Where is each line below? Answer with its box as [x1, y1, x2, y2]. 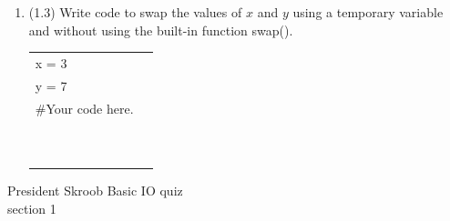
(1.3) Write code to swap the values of [28, 3, 242, 21]
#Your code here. [35, 98, 134, 117]
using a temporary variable [292, 3, 444, 21]
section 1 [7, 198, 56, 217]
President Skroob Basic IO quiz [7, 181, 183, 200]
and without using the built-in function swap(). [28, 20, 293, 39]
